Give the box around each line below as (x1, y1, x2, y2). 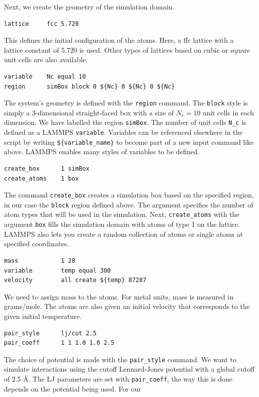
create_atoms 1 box (4, 175, 79, 182)
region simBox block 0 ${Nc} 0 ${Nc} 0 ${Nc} (4, 83, 175, 90)
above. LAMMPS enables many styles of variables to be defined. (4, 146, 200, 157)
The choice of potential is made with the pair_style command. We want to (4, 354, 237, 364)
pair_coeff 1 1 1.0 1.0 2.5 (4, 339, 114, 347)
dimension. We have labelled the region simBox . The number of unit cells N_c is (4, 117, 247, 127)
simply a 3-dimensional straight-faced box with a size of (4, 107, 174, 117)
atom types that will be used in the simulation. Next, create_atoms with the (4, 209, 240, 219)
